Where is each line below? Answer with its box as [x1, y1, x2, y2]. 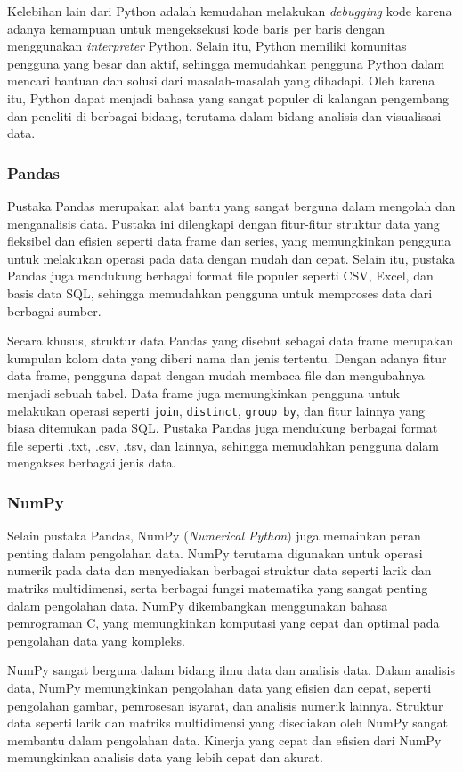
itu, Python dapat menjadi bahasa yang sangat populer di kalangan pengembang [7, 88, 449, 107]
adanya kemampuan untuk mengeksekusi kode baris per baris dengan [7, 19, 385, 37]
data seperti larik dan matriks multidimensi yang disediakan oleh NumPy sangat [7, 713, 449, 732]
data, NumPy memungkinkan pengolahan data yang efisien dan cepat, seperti [7, 678, 432, 696]
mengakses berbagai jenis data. [7, 453, 176, 472]
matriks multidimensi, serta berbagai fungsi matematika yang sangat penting [7, 578, 428, 597]
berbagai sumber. [7, 301, 102, 320]
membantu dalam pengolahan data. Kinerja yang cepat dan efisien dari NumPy [7, 730, 442, 749]
